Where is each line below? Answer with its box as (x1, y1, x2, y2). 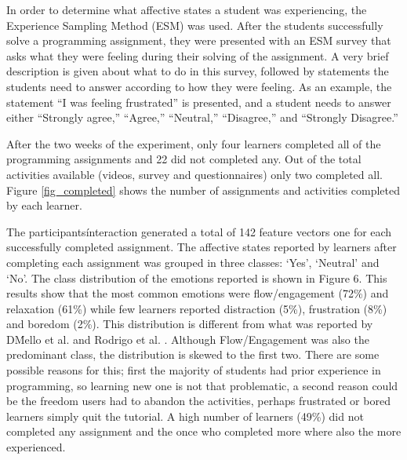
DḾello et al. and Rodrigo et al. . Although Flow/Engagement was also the (6, 330, 369, 347)
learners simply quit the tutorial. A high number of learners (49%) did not (6, 407, 364, 424)
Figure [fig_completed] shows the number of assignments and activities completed (6, 181, 400, 198)
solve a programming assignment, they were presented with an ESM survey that (6, 32, 391, 49)
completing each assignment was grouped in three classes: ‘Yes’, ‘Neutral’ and (6, 254, 380, 270)
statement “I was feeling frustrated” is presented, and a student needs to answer (6, 93, 391, 110)
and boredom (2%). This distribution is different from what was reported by (6, 316, 373, 332)
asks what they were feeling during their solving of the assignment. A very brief (6, 47, 389, 64)
